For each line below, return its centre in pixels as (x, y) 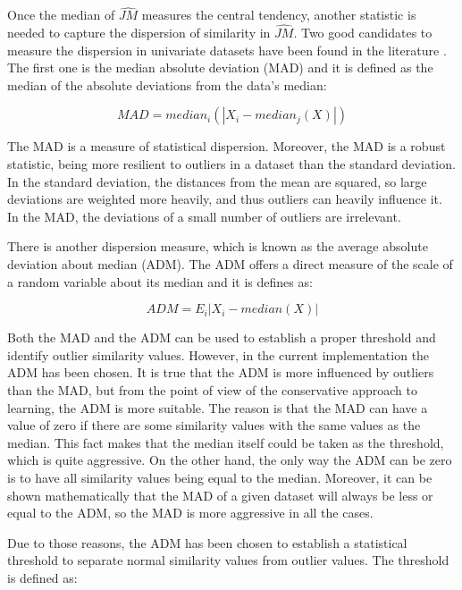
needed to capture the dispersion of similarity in (139, 33)
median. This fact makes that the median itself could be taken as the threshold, (226, 442)
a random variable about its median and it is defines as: (160, 281)
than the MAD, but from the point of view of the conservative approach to (212, 389)
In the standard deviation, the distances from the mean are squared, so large (217, 181)
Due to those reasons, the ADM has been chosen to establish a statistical (207, 542)
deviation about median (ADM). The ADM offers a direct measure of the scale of (230, 263)
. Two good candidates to (363, 33)
